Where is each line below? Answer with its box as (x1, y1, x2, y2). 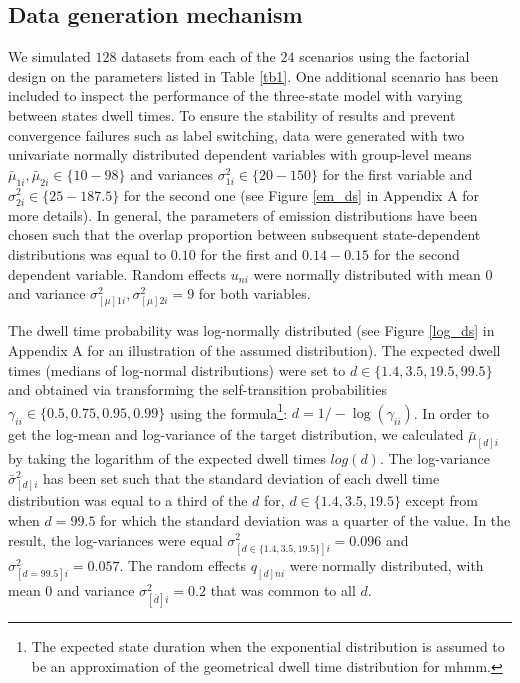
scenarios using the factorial (299, 46, 470, 67)
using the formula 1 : (169, 399, 288, 423)
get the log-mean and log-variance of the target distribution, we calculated (8, 424, 464, 445)
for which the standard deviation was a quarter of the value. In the (100, 509, 511, 530)
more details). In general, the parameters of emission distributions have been (8, 204, 478, 225)
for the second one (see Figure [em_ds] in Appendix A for (123, 184, 480, 205)
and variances (130, 163, 214, 184)
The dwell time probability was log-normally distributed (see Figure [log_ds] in (8, 320, 495, 341)
